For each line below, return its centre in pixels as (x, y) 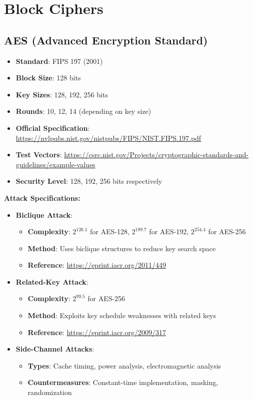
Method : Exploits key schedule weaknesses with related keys (122, 315)
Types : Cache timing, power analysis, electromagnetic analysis (124, 365)
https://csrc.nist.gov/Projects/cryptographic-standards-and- (156, 155)
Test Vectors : (39, 155)
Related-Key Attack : (52, 281)
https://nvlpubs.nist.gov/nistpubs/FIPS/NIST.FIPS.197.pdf (108, 138)
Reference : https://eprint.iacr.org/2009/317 (97, 332)
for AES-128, (110, 231)
